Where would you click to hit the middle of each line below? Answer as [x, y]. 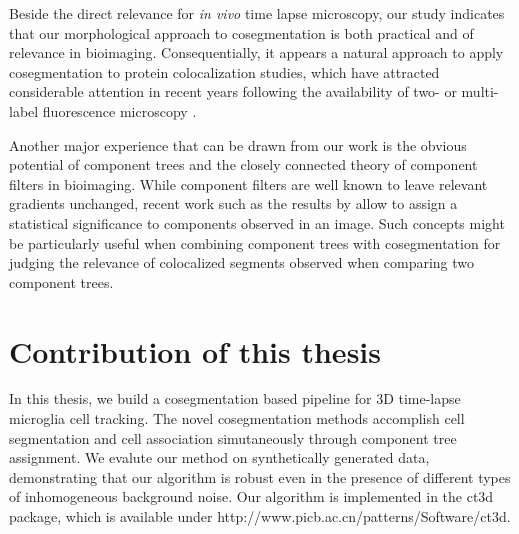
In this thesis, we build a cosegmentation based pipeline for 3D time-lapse [235, 398]
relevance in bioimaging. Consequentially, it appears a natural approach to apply [256, 52]
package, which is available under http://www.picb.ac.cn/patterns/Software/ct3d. [260, 516]
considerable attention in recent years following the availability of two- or [233, 91]
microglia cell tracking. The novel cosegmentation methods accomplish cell [237, 418]
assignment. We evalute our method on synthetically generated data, [219, 457]
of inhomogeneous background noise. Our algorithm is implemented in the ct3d [251, 496]
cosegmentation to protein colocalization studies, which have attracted [224, 71]
